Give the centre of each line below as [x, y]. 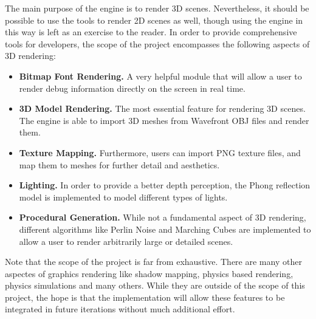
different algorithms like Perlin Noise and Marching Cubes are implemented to [165, 229]
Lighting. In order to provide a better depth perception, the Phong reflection [165, 185]
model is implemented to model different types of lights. [123, 197]
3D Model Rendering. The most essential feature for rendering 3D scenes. [162, 108]
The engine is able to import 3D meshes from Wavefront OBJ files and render [164, 120]
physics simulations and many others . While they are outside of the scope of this [155, 285]
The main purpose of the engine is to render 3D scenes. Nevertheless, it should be [157, 8]
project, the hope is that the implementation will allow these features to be [145, 297]
